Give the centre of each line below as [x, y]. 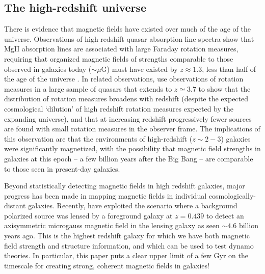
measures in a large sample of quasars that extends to [88, 88]
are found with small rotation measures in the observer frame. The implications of [132, 129]
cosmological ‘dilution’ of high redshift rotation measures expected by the [119, 108]
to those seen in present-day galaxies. [62, 168]
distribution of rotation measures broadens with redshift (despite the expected [126, 99]
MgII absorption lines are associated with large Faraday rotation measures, [121, 49]
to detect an [225, 215]
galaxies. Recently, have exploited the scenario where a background [133, 205]
